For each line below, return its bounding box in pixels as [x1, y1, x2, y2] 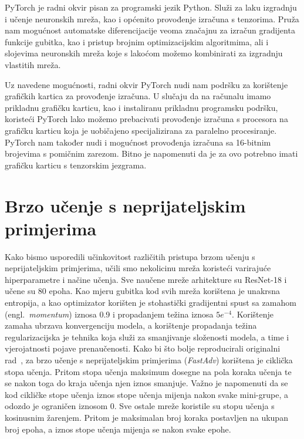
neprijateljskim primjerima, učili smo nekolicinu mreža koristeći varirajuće [5, 262, 271, 274]
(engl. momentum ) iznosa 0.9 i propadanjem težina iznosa [5, 308, 214, 320]
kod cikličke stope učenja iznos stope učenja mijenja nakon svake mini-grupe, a [5, 388, 288, 400]
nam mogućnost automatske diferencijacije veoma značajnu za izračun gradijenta [5, 24, 295, 36]
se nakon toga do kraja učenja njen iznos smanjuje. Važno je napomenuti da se [5, 377, 288, 389]
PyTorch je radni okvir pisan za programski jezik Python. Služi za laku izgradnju [5, 1, 297, 13]
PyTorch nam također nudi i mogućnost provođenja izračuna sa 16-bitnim [5, 136, 271, 148]
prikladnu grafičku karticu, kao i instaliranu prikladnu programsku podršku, [5, 101, 278, 113]
